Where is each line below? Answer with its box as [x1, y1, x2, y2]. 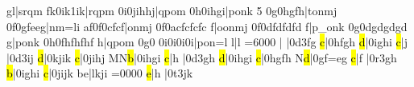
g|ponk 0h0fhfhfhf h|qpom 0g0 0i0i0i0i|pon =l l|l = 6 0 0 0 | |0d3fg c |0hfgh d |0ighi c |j [6, 34, 408, 50]
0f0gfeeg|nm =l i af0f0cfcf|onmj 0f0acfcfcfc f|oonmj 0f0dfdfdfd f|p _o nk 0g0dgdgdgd [6, 18, 408, 34]
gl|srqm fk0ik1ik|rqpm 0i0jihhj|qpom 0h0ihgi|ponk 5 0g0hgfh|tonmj [6, 2, 337, 18]
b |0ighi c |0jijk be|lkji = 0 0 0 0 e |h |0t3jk [6, 65, 193, 81]
